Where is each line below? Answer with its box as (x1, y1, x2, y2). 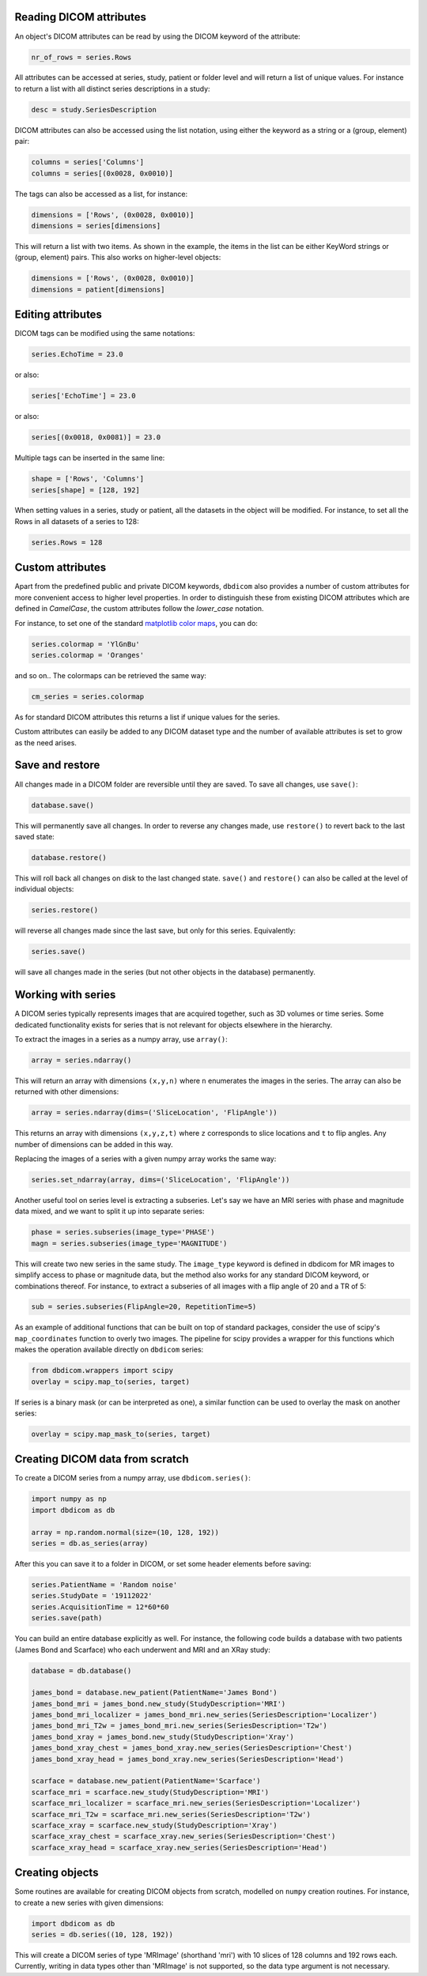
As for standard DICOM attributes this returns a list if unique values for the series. (14, 712, 281, 722)
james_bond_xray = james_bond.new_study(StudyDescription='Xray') (31, 1732, 294, 1741)
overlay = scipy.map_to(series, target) (31, 1377, 190, 1386)
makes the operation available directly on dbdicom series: (14, 1344, 204, 1355)
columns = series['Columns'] (31, 158, 145, 167)
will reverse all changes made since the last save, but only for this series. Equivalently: (14, 926, 297, 936)
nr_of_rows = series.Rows (31, 52, 132, 62)
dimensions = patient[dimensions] (31, 285, 165, 294)
